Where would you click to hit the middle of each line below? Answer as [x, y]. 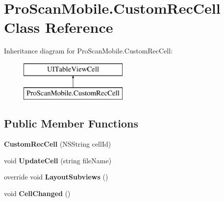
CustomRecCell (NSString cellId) [58, 144]
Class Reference [59, 27]
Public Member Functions [71, 123]
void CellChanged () [37, 193]
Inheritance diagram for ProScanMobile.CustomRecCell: [88, 51]
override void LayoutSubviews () [56, 177]
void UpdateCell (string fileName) [58, 160]
